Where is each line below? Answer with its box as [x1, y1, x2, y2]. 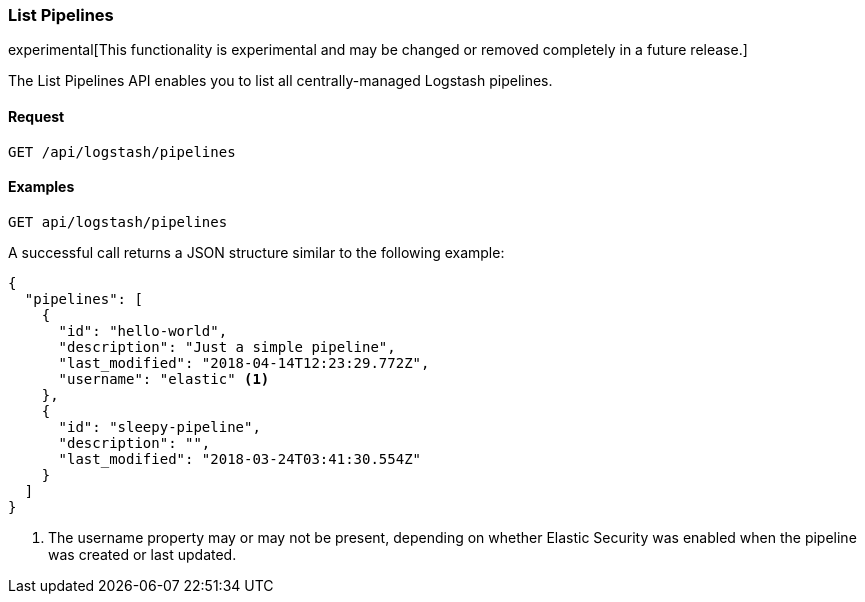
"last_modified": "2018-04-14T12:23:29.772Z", [58, 354, 430, 371]
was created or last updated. [48, 545, 237, 563]
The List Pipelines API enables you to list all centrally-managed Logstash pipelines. [8, 72, 553, 90]
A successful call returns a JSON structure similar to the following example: [8, 243, 505, 261]
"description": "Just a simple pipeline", [58, 338, 396, 355]
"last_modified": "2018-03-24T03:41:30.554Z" [58, 450, 422, 467]
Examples [8, 178, 75, 196]
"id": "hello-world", [58, 322, 228, 339]
